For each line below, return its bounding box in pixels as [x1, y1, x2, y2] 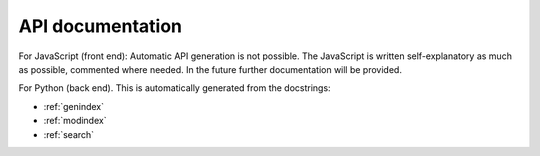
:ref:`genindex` [43, 100, 105, 112]
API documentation [18, 15, 183, 37]
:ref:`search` [43, 128, 95, 140]
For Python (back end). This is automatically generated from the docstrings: [18, 82, 331, 94]
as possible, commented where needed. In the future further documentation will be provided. [18, 63, 402, 75]
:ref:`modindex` [43, 115, 107, 127]
